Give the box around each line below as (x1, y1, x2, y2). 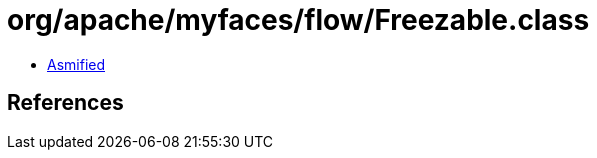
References (7, 90, 124, 116)
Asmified (47, 55, 106, 73)
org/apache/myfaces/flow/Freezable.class (7, 3, 590, 37)
